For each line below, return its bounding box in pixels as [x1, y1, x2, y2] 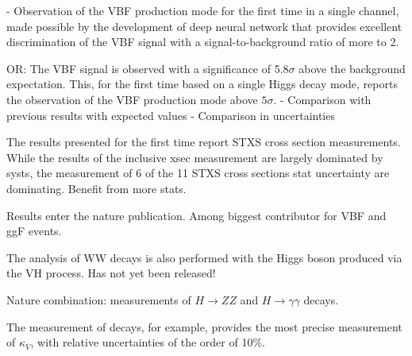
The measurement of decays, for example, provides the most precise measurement [6, 318, 402, 335]
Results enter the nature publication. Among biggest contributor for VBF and [6, 207, 387, 223]
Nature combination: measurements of [6, 291, 191, 308]
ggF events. [6, 222, 62, 239]
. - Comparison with [273, 91, 372, 107]
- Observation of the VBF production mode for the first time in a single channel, [6, 2, 399, 18]
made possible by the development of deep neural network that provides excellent [6, 17, 402, 34]
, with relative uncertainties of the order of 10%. [30, 334, 265, 350]
